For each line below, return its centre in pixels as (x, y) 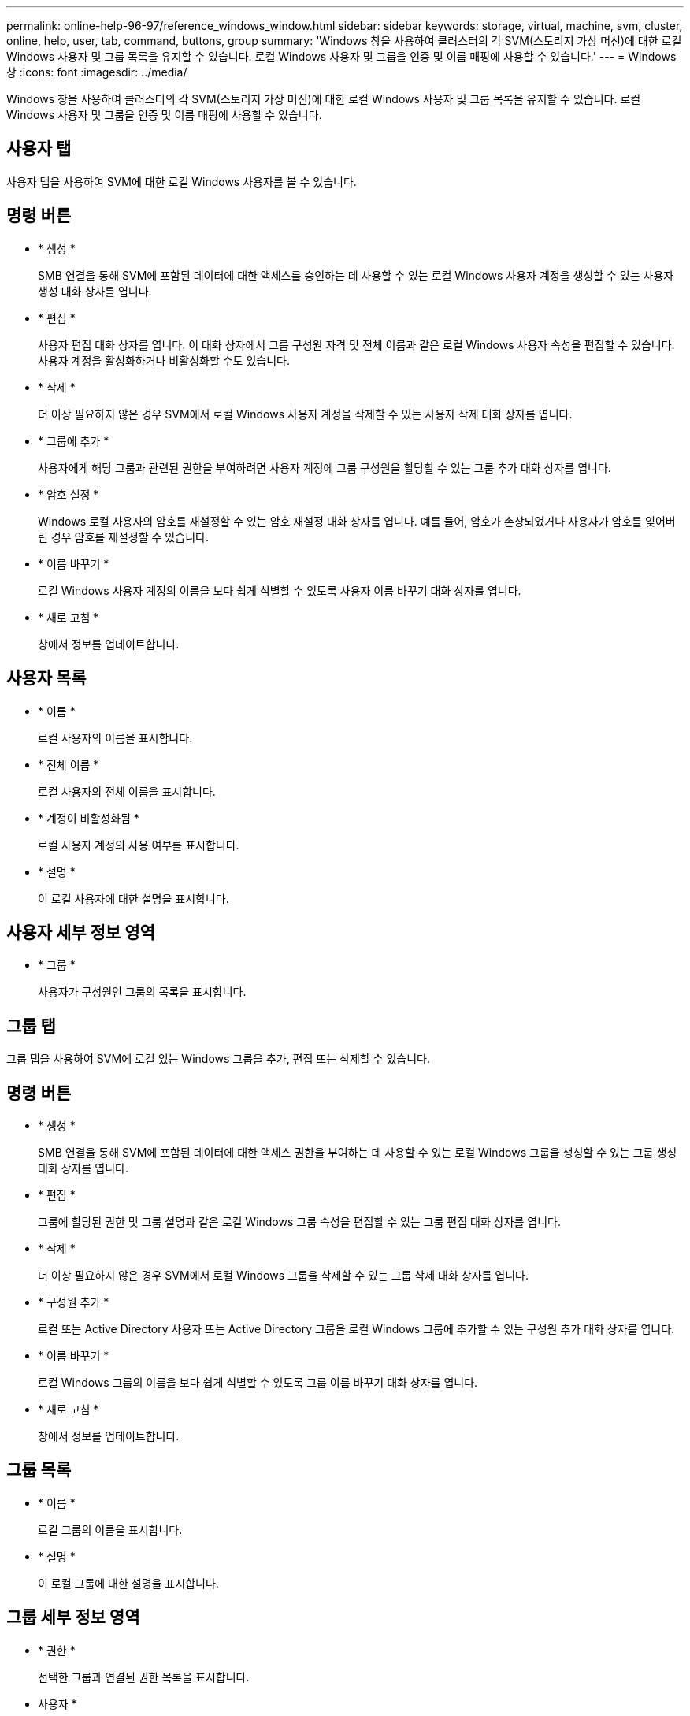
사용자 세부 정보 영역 (81, 932)
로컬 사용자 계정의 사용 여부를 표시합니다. (139, 845)
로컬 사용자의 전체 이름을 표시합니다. (127, 791)
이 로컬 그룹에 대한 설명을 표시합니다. (128, 1583)
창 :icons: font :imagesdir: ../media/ (97, 72)
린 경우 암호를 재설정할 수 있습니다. (123, 537)
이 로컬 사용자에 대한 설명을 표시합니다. (134, 898)
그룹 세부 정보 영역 (73, 1618)
